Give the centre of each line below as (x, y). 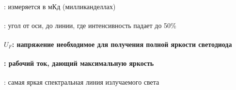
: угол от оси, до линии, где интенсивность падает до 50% (90, 25)
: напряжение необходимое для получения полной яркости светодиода (122, 44)
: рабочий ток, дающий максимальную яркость (79, 63)
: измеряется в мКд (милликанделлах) (60, 6)
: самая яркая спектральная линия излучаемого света (82, 82)
